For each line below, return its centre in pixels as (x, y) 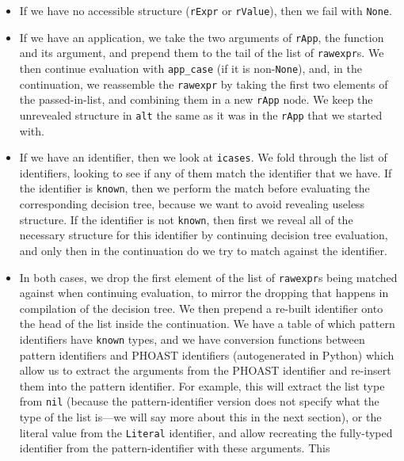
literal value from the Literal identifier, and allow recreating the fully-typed (206, 432)
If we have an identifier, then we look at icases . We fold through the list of (203, 157)
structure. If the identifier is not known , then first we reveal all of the (186, 219)
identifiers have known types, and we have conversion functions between (192, 339)
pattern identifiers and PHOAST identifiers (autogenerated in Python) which (207, 354)
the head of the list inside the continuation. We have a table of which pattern (207, 324)
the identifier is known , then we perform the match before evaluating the (194, 188)
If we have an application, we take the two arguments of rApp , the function (202, 37)
